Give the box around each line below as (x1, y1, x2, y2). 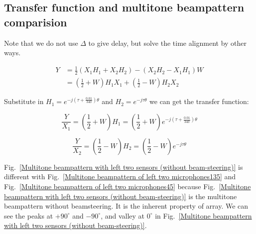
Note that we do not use (4, 37, 78, 48)
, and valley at (101, 210, 145, 221)
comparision (4, 14, 67, 29)
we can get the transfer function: (149, 96, 249, 107)
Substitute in (4, 96, 44, 107)
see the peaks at (4, 210, 53, 221)
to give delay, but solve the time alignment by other (88, 37, 247, 48)
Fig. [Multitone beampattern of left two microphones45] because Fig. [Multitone (4, 181, 251, 191)
